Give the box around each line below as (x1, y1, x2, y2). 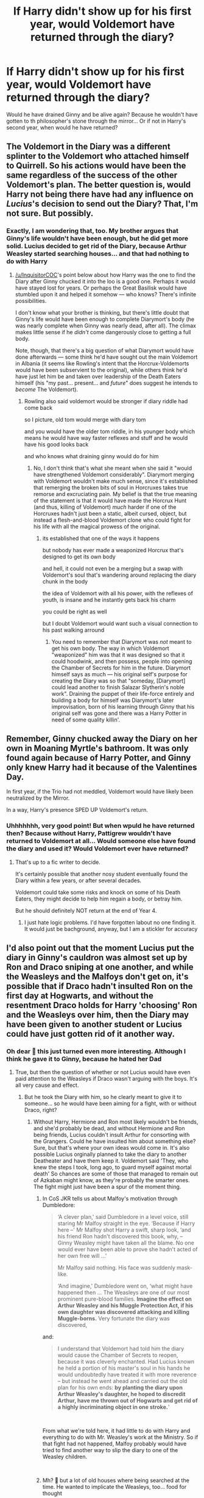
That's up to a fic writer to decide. (15, 858, 100, 866)
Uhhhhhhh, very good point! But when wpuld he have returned (6, 822, 195, 830)
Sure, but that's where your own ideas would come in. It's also (33, 1144, 190, 1152)
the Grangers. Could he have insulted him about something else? (33, 1138, 196, 1145)
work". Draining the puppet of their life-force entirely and (51, 690, 194, 697)
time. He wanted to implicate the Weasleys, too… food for (42, 1483, 187, 1491)
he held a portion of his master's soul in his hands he (57, 1364, 191, 1372)
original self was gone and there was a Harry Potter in (51, 709, 187, 717)
